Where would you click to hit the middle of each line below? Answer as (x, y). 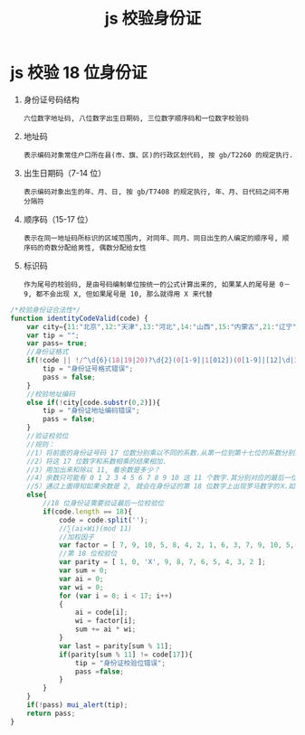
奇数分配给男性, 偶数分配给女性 (95, 248)
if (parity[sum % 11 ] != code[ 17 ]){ (126, 655)
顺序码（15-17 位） (58, 219)
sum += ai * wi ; (105, 629)
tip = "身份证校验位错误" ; (120, 663)
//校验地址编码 (51, 394)
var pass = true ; (57, 344)
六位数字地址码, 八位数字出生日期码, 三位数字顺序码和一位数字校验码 (136, 118)
